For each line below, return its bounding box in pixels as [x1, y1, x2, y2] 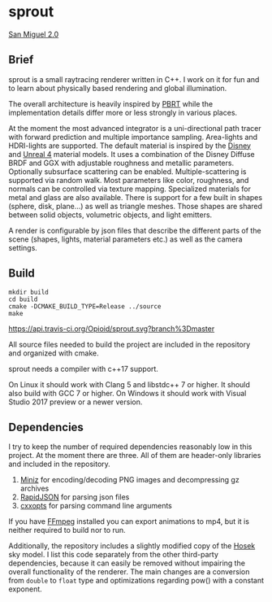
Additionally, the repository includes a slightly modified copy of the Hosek [8, 541, 256, 551]
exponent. [8, 584, 42, 594]
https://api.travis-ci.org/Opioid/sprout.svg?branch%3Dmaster [8, 324, 215, 334]
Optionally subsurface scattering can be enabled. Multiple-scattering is [8, 166, 247, 177]
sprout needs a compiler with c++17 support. [8, 364, 158, 373]
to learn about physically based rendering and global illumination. [8, 83, 227, 93]
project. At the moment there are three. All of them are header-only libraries [8, 451, 261, 460]
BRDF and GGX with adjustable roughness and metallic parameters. [8, 158, 234, 168]
